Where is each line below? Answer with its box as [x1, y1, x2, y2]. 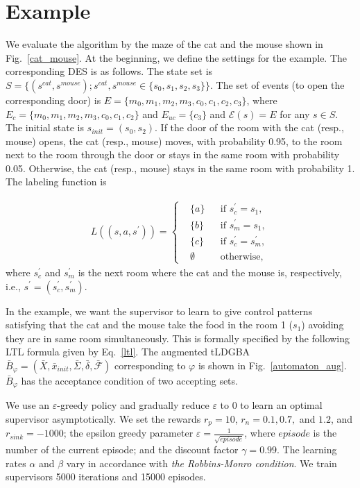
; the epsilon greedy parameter [63, 426, 194, 440]
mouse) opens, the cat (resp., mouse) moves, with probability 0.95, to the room [6, 133, 343, 148]
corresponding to [114, 357, 186, 372]
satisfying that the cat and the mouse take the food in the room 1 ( [6, 317, 293, 332]
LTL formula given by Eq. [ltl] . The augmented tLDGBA [6, 344, 250, 359]
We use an [6, 398, 50, 412]
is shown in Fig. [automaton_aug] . [198, 357, 347, 372]
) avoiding [301, 317, 344, 332]
